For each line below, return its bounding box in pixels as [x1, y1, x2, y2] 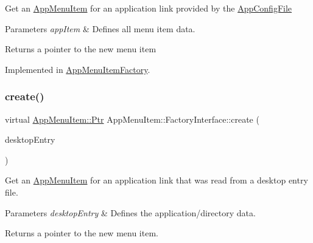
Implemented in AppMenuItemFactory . [5, 63, 150, 75]
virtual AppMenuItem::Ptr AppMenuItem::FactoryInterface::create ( [5, 112, 259, 125]
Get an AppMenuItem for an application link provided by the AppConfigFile [5, 2, 292, 14]
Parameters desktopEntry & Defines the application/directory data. [5, 206, 256, 219]
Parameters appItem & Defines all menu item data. [5, 22, 195, 35]
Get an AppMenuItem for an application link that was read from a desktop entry [5, 174, 308, 187]
